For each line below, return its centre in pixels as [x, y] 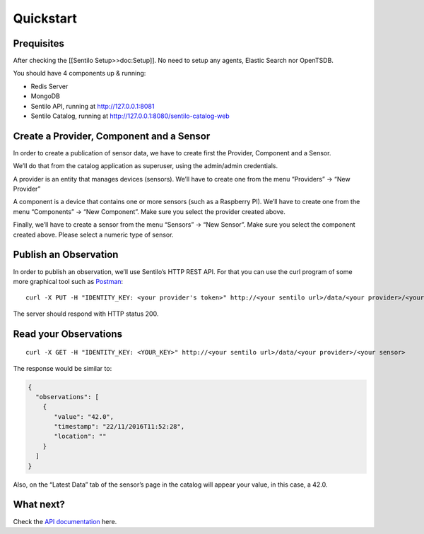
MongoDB [45, 96]
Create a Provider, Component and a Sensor [112, 136]
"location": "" [80, 437]
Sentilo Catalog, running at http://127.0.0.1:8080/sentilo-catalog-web [130, 116]
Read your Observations [68, 334]
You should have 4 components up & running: [79, 73]
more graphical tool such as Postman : [68, 281]
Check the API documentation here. [65, 521]
